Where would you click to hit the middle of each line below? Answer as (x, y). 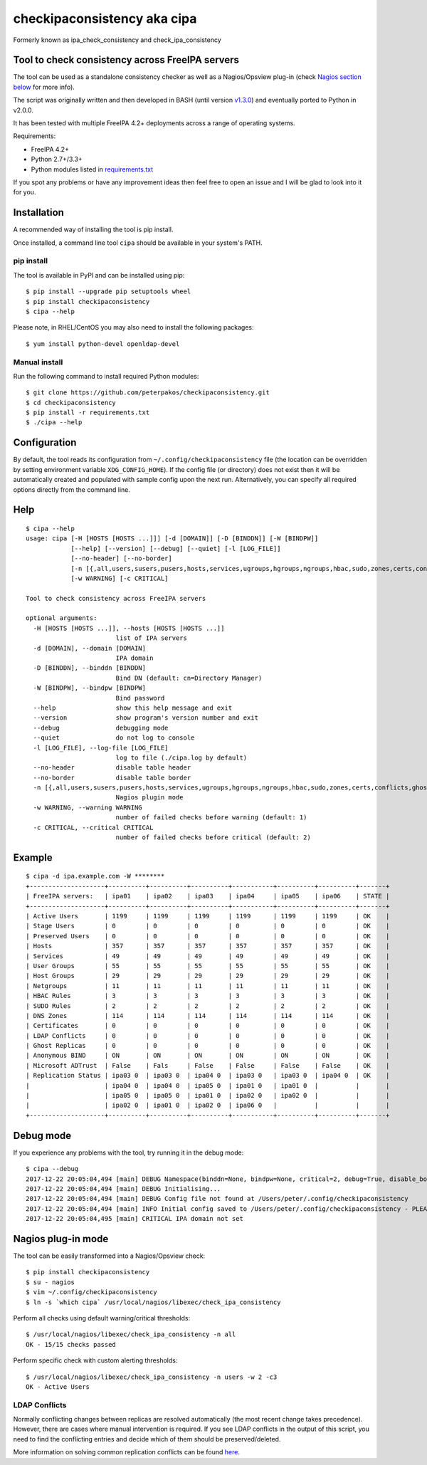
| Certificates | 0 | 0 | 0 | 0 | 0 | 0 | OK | (208, 1026)
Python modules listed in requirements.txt (92, 169)
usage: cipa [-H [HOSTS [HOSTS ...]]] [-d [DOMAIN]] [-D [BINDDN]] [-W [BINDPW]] (172, 539)
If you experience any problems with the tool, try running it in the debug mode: (128, 1152)
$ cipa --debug (52, 1169)
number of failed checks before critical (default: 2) (213, 837)
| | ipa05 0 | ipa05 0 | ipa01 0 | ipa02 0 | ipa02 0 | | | (208, 1096)
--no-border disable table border (112, 777)
